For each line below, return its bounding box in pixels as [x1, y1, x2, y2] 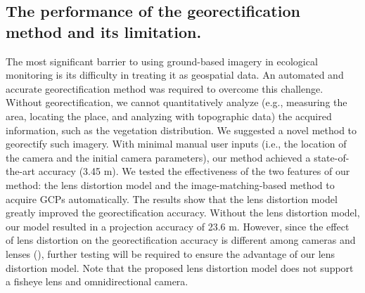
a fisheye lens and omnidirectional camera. [6, 274, 188, 289]
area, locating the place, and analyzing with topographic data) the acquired [6, 108, 332, 123]
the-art [6, 164, 36, 178]
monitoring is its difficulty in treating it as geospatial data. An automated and [6, 67, 344, 82]
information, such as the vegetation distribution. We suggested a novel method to [6, 122, 357, 137]
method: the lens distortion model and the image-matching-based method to [6, 177, 335, 192]
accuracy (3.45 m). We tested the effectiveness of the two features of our [38, 164, 350, 178]
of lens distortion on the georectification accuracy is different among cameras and [6, 233, 356, 247]
